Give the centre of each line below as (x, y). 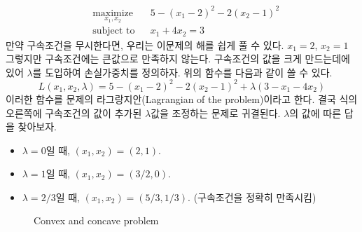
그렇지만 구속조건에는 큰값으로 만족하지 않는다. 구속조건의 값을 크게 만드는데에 (178, 59)
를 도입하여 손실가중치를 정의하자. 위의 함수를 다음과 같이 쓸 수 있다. (182, 72)
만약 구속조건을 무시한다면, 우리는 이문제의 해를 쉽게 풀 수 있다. (145, 45)
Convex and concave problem (96, 220)
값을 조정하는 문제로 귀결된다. (216, 112)
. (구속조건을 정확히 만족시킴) (252, 197)
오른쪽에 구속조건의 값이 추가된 (74, 112)
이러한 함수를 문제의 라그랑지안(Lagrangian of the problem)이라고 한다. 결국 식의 (182, 98)
